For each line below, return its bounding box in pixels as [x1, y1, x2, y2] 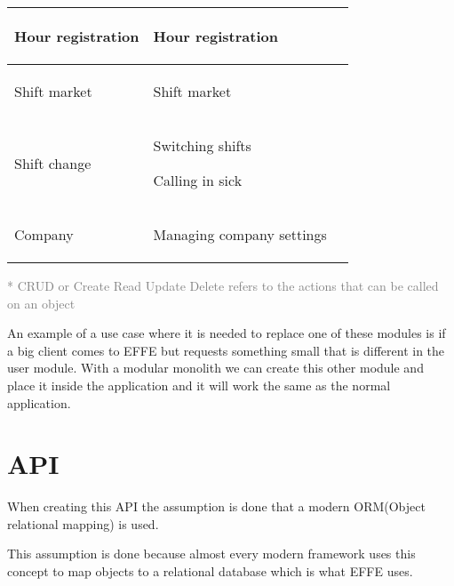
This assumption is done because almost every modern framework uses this [7, 544, 416, 563]
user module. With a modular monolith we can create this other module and [7, 358, 424, 377]
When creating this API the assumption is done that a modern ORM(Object [7, 497, 426, 516]
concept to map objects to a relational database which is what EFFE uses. [7, 562, 413, 581]
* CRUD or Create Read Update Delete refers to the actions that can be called [7, 277, 439, 294]
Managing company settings [153, 224, 327, 245]
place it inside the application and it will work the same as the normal [7, 375, 391, 394]
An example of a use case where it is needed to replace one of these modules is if [7, 324, 446, 342]
